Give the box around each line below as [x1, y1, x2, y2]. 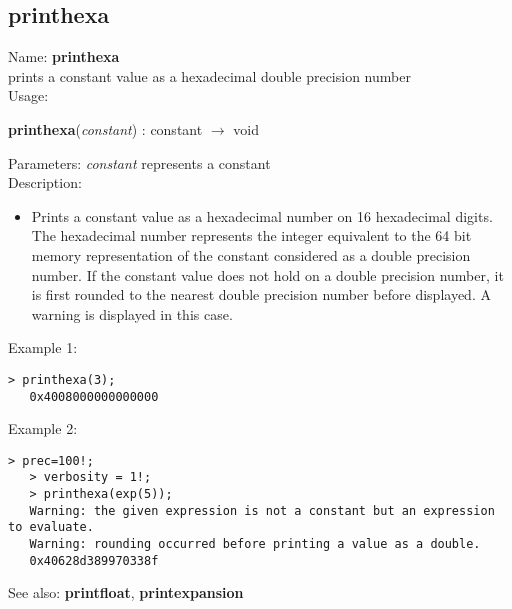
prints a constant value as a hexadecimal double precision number [8, 65, 411, 86]
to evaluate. [8, 520, 94, 535]
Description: [8, 172, 82, 193]
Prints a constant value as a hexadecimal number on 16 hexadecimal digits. [31, 205, 493, 226]
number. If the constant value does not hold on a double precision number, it [31, 264, 504, 285]
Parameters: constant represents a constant [8, 152, 271, 173]
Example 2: [8, 418, 78, 439]
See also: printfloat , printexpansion [8, 582, 244, 603]
